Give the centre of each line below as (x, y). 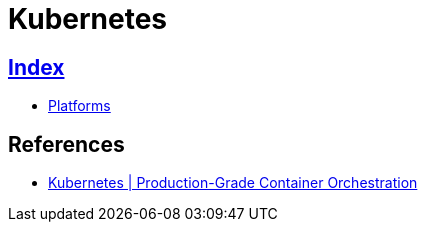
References (66, 144)
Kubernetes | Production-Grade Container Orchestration (233, 183)
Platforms (79, 106)
